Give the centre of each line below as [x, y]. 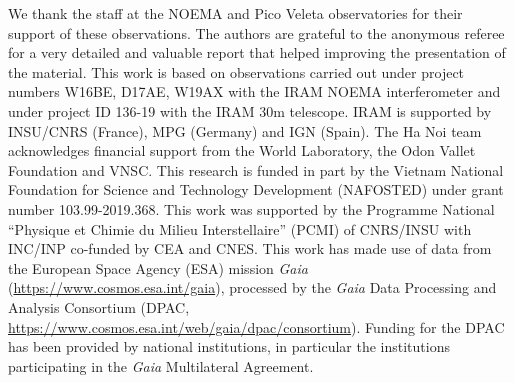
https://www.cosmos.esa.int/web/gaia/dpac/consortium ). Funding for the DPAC [256, 326]
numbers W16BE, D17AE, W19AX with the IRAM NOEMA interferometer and [254, 91]
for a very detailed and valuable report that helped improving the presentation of [257, 52]
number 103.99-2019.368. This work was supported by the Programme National [251, 208]
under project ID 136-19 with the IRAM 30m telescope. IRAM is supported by [250, 110]
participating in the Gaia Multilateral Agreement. [161, 365]
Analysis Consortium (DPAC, [99, 306]
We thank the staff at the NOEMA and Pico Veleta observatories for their [235, 13]
